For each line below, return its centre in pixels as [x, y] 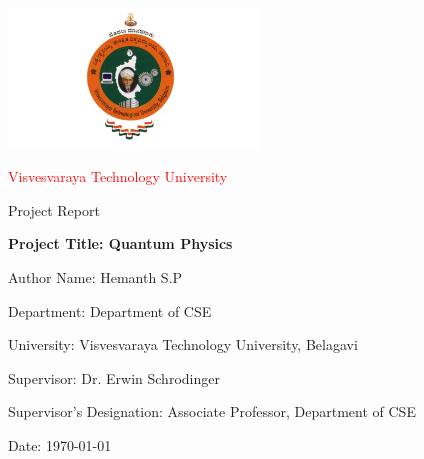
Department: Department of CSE [110, 310]
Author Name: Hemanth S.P [95, 277]
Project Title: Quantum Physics [120, 243]
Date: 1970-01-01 [60, 445]
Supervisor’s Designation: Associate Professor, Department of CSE [212, 411]
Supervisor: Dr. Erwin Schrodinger [114, 377]
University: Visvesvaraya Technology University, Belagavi [183, 344]
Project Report [54, 209]
